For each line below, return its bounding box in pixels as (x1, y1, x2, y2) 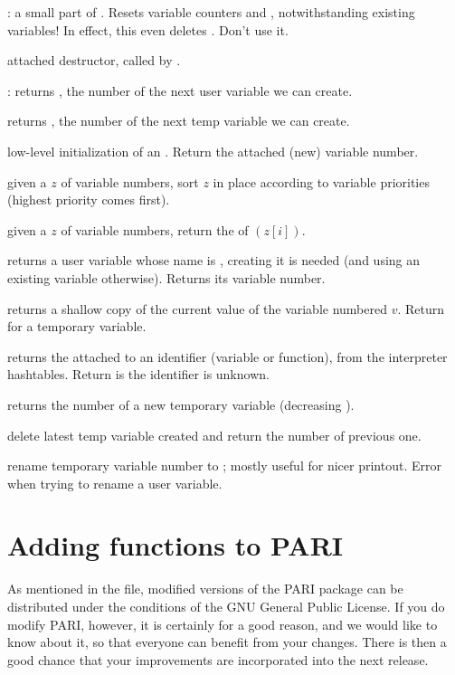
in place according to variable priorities (213, 172, 430, 191)
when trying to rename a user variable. (7, 473, 223, 492)
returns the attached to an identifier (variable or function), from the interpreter (7, 347, 448, 366)
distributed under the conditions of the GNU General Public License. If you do (7, 597, 445, 615)
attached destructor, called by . (7, 51, 181, 70)
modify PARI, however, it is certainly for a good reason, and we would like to (7, 614, 438, 633)
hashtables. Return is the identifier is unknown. (7, 365, 270, 384)
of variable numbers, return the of (61, 220, 249, 239)
